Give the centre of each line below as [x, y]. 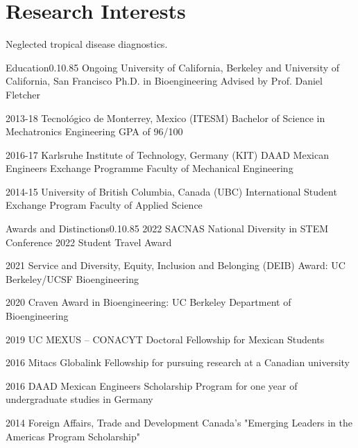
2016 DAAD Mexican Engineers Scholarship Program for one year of [152, 385]
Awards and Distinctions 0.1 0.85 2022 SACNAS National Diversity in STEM [167, 229]
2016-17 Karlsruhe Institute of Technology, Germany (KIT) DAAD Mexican [167, 154]
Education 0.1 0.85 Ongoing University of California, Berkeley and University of [173, 67]
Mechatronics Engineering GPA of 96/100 [94, 131]
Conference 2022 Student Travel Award [89, 242]
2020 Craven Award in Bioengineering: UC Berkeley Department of [148, 302]
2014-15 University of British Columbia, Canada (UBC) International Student [171, 191]
